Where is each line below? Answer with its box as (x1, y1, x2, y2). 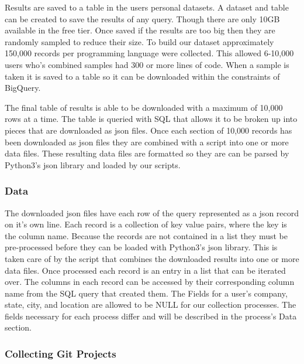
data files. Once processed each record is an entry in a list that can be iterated (5, 264, 286, 276)
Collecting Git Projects (5, 346, 116, 360)
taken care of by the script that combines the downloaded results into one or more (5, 252, 299, 264)
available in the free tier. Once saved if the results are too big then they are (5, 24, 275, 36)
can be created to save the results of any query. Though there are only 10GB (5, 12, 280, 25)
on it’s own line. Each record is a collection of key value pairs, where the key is (5, 218, 287, 230)
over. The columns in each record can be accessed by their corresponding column (5, 275, 295, 288)
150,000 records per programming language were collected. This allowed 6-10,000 (5, 47, 294, 59)
